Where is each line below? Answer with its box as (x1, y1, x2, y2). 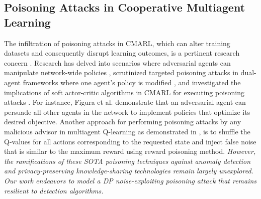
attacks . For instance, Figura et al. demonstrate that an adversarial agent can (4, 97, 246, 107)
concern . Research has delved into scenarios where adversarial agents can (4, 57, 231, 68)
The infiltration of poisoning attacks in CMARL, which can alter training (4, 38, 230, 48)
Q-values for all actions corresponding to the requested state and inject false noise (4, 136, 256, 146)
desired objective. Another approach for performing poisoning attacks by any (4, 116, 241, 127)
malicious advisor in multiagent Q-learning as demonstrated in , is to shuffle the (4, 126, 250, 136)
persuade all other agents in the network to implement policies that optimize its (4, 106, 250, 117)
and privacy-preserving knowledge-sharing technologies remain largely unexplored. (4, 165, 253, 176)
